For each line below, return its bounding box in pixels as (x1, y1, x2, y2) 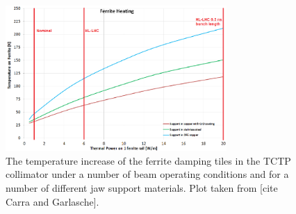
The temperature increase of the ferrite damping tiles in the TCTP (6, 153, 291, 167)
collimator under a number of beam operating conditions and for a (6, 167, 289, 181)
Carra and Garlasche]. (6, 194, 99, 208)
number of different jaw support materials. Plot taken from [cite (6, 181, 278, 195)
